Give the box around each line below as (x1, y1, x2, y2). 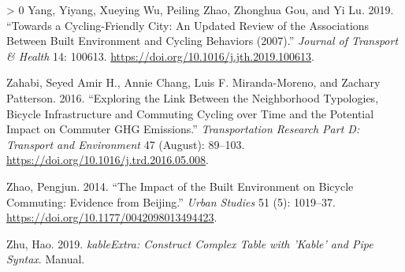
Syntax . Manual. (6, 251, 85, 267)
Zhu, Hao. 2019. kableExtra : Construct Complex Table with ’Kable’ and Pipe (6, 235, 373, 252)
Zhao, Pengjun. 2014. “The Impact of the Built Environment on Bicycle (6, 177, 354, 194)
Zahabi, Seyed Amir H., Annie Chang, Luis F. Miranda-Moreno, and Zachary (6, 74, 381, 91)
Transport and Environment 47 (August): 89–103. (6, 136, 245, 152)
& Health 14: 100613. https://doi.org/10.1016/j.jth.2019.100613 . (6, 47, 315, 64)
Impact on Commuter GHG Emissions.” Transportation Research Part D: (6, 121, 360, 137)
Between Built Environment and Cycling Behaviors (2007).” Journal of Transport (6, 32, 399, 49)
